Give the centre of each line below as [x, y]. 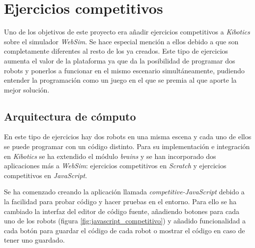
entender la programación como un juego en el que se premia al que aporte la [120, 80]
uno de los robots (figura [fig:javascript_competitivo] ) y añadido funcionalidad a [125, 221]
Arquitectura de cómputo [70, 116]
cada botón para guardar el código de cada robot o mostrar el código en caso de [125, 230]
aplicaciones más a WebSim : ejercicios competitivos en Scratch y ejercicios [115, 166]
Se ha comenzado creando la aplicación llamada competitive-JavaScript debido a [124, 192]
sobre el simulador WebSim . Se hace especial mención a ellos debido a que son [121, 41]
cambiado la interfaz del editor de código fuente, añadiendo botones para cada [122, 211]
